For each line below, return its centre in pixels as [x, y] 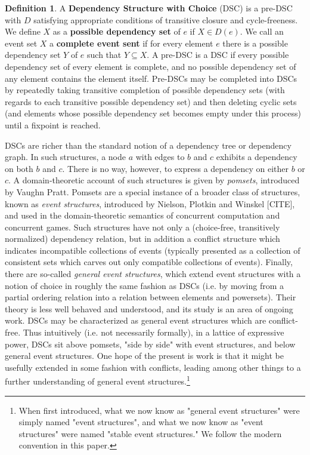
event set [21, 43]
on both [19, 168]
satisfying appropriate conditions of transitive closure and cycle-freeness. [166, 19]
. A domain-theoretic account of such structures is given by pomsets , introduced [154, 180]
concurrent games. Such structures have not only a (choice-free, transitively [142, 227]
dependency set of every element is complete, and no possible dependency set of [151, 66]
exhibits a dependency [257, 157]
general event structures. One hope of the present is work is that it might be [144, 356]
